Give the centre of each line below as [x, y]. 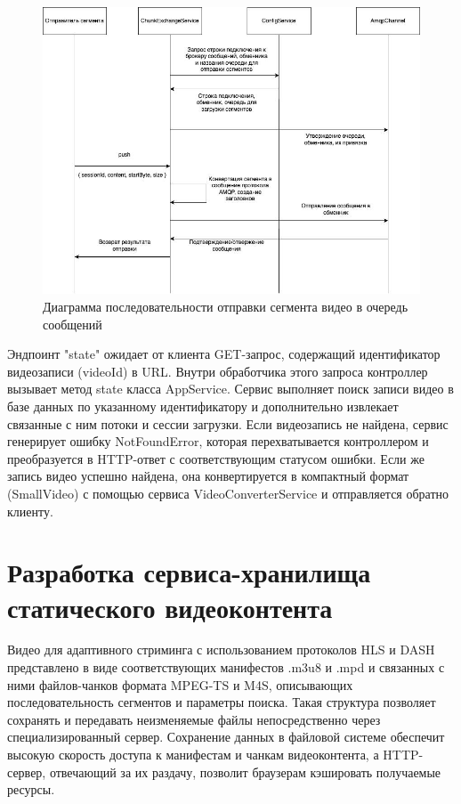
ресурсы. [31, 789]
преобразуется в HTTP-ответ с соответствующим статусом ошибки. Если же [216, 458]
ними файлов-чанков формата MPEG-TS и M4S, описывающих [180, 684]
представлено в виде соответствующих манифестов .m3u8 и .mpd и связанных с [226, 667]
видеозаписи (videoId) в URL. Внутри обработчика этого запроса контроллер [218, 371]
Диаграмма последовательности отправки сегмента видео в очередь [226, 307]
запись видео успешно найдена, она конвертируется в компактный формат [208, 476]
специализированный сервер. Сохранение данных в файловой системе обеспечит [226, 737]
